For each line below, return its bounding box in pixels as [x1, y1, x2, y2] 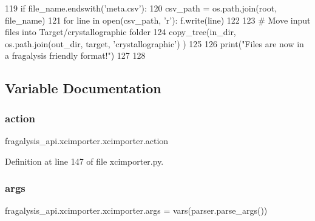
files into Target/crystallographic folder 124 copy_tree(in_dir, [5, 25, 236, 38]
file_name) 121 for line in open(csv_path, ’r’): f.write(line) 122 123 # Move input [5, 13, 311, 26]
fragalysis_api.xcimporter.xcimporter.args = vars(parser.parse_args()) [5, 204, 268, 217]
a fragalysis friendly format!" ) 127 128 [5, 49, 146, 62]
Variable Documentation [5, 79, 161, 97]
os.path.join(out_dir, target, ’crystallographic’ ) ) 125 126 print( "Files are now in [5, 37, 304, 50]
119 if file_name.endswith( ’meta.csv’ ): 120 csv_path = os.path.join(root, [5, 2, 277, 14]
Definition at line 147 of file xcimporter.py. [5, 154, 164, 167]
